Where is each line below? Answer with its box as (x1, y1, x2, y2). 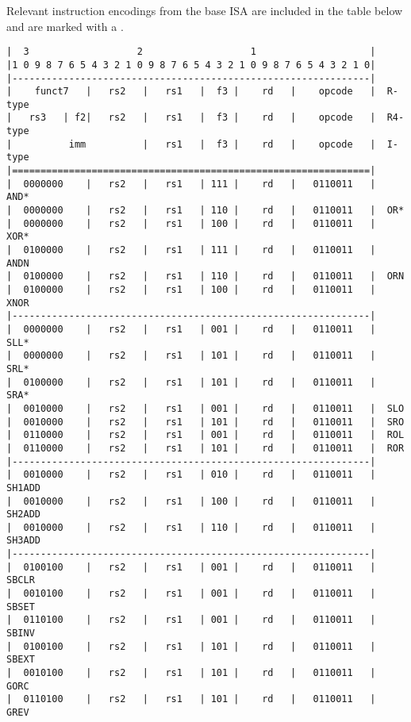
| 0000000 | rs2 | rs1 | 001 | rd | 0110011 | (6, 323, 376, 335)
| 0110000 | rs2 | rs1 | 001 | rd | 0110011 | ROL (6, 429, 405, 441)
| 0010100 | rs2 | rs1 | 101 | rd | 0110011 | (6, 667, 376, 679)
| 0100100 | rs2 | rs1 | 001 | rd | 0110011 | (6, 561, 376, 573)
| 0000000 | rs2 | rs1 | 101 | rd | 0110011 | (6, 350, 376, 362)
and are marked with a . (6, 17, 124, 34)
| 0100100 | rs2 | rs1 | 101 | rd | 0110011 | (6, 640, 376, 652)
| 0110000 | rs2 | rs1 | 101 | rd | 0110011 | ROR (6, 442, 405, 454)
